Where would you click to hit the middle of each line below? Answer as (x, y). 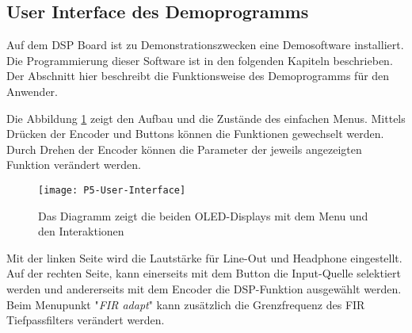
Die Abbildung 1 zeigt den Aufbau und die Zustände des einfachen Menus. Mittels (206, 118)
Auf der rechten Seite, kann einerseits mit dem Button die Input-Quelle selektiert (204, 273)
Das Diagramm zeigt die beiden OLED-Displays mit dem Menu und (203, 215)
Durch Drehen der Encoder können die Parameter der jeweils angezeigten (184, 149)
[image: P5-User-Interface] (112, 190)
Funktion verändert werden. (74, 165)
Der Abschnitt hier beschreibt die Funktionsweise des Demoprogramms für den (198, 76)
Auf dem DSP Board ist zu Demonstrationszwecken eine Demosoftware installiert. (205, 45)
